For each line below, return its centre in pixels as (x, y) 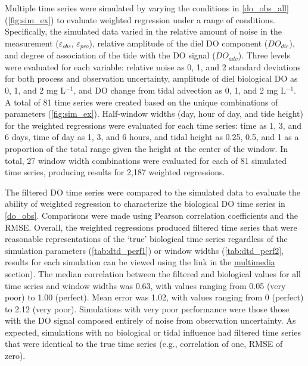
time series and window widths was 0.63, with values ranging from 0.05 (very (145, 285)
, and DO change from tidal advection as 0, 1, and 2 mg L (180, 90)
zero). (15, 356)
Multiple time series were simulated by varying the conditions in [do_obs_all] (147, 8)
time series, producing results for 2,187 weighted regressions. (115, 172)
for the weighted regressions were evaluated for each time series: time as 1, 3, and (153, 125)
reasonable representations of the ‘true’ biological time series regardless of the (146, 239)
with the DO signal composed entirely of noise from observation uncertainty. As (150, 320)
